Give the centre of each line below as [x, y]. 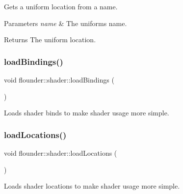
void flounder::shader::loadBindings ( [59, 80]
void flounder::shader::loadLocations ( [61, 153]
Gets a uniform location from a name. [61, 6]
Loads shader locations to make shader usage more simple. [92, 186]
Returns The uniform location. [50, 40]
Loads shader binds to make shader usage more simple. [87, 113]
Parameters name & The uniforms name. [65, 23]
